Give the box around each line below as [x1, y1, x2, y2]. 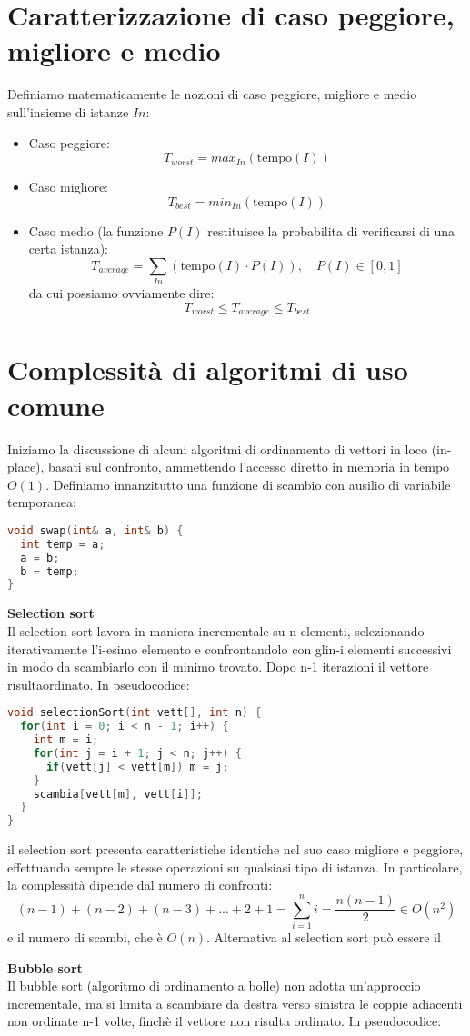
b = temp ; [20, 564, 79, 578]
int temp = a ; [20, 537, 105, 551]
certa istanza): [28, 239, 109, 258]
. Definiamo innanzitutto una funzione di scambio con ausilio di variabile [45, 474, 451, 493]
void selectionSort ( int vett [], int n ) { [7, 706, 262, 720]
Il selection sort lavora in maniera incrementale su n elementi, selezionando [7, 621, 425, 640]
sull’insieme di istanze [7, 102, 129, 121]
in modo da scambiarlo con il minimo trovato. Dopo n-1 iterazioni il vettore [7, 657, 429, 676]
